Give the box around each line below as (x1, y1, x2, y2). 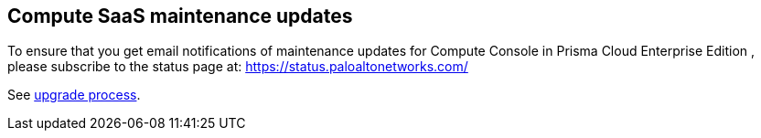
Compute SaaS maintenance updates (7, 5, 353, 27)
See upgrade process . (7, 87, 141, 103)
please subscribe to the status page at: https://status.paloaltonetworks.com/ (7, 58, 468, 75)
